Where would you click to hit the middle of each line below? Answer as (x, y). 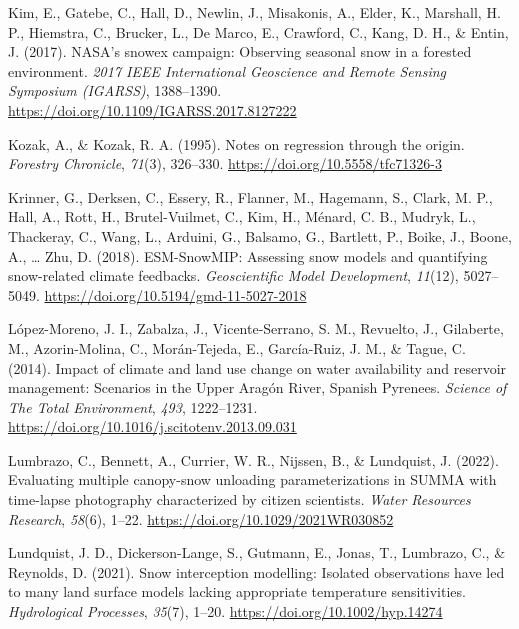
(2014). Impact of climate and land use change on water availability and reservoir (257, 367)
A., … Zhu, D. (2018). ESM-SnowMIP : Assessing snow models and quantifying (248, 255)
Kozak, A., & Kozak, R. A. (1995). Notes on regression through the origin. (236, 143)
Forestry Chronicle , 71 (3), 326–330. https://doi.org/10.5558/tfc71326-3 (225, 163)
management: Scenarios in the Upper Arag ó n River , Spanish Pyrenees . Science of (257, 387)
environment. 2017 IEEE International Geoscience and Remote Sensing (227, 70)
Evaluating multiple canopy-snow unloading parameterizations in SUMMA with (252, 479)
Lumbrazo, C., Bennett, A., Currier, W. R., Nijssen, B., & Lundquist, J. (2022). (253, 459)
